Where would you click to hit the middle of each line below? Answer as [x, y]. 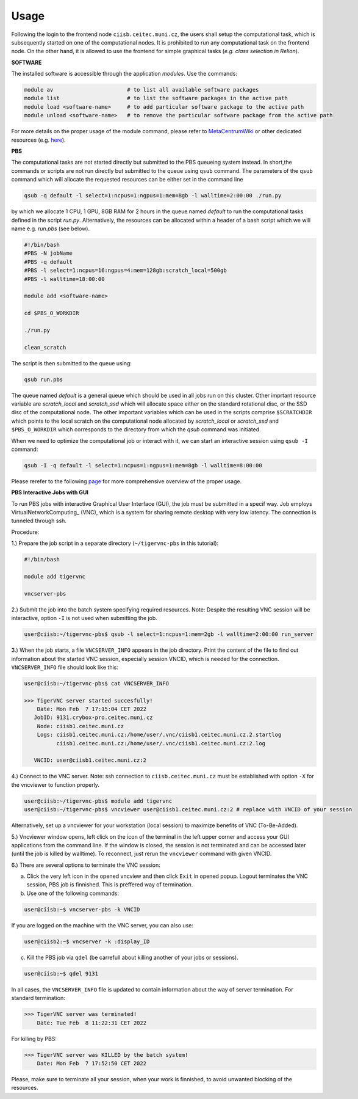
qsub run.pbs [44, 379]
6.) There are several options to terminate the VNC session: [86, 865]
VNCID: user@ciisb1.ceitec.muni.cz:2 [90, 760]
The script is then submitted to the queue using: [72, 363]
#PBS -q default [48, 262]
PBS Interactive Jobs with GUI [50, 492]
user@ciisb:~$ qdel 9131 [61, 973]
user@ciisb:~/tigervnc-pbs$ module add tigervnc [98, 801]
